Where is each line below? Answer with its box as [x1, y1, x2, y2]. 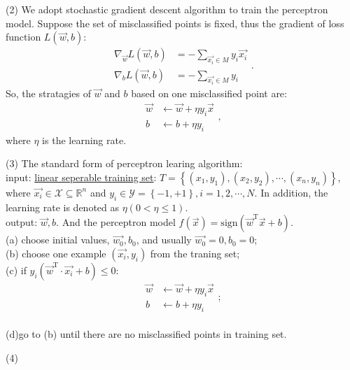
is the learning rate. [42, 132, 127, 147]
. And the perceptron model [56, 215, 176, 229]
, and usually [136, 232, 192, 247]
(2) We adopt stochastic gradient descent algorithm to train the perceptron [6, 2, 328, 16]
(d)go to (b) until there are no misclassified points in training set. [6, 327, 287, 341]
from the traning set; [150, 246, 240, 260]
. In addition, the [254, 185, 328, 199]
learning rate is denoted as [6, 199, 120, 214]
